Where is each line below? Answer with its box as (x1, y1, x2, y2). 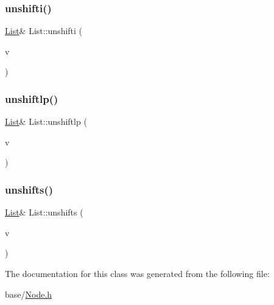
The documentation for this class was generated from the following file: (5, 267, 270, 279)
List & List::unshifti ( (5, 24, 83, 37)
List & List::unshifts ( (5, 206, 83, 219)
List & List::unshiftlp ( (5, 115, 87, 128)
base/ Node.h (5, 287, 52, 300)
